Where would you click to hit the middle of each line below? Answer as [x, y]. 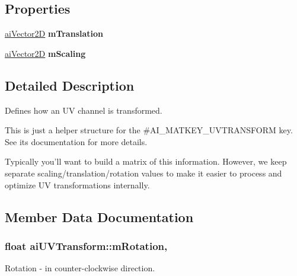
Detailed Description [70, 85]
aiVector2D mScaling [45, 53]
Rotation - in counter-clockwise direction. [80, 268]
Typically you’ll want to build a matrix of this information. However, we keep [146, 161]
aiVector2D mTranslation [54, 33]
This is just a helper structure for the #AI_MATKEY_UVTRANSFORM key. [149, 130]
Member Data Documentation [99, 216]
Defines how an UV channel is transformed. [84, 110]
